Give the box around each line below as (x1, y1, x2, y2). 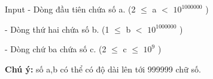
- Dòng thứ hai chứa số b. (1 (5, 23, 109, 35)
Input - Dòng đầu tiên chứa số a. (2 (5, 3, 136, 15)
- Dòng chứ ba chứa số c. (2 (5, 43, 106, 55)
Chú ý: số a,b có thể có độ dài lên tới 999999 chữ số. (5, 62, 201, 75)
